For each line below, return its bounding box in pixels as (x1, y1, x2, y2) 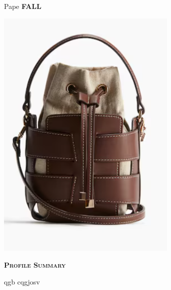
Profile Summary (4, 260, 66, 270)
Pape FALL (4, 1, 42, 11)
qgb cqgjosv (4, 276, 40, 287)
